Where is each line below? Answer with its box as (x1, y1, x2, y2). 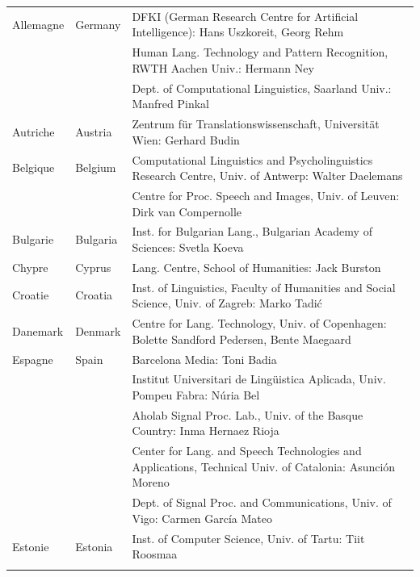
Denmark (75, 322, 121, 339)
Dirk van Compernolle (132, 203, 242, 220)
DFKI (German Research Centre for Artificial (132, 7, 359, 24)
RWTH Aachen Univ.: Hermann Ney (132, 59, 314, 76)
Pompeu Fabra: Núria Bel (132, 386, 260, 403)
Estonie (12, 537, 49, 554)
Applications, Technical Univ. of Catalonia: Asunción (132, 458, 396, 475)
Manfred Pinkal (132, 95, 209, 112)
